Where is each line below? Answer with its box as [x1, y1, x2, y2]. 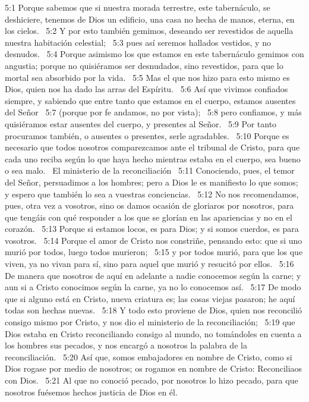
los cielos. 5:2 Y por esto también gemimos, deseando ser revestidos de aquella [5, 24, 294, 37]
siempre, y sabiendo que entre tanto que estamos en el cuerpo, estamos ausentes [5, 94, 296, 106]
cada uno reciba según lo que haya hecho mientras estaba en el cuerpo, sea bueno [5, 152, 301, 165]
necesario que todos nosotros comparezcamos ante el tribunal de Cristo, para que [5, 141, 300, 153]
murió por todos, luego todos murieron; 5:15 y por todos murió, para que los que [5, 246, 303, 258]
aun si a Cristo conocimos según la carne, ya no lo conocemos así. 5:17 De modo [5, 281, 301, 293]
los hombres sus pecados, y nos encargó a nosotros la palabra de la [5, 339, 247, 351]
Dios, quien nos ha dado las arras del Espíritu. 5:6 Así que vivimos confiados [5, 83, 288, 95]
